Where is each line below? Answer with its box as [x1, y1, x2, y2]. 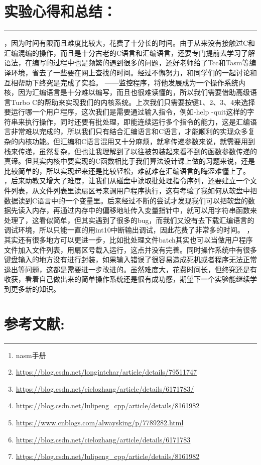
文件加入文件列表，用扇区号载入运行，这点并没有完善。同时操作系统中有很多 [4, 244, 257, 255]
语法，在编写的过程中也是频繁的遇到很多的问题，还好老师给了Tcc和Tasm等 [4, 57, 249, 68]
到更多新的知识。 [4, 283, 60, 294]
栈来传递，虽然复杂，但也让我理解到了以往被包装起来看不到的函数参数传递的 [4, 146, 257, 156]
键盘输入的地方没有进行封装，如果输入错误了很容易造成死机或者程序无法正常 [4, 254, 257, 265]
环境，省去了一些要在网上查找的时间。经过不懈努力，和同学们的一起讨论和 [11, 67, 257, 77]
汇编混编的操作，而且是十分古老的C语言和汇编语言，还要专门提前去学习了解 [4, 47, 255, 58]
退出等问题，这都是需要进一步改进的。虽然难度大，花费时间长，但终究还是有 [4, 264, 257, 274]
